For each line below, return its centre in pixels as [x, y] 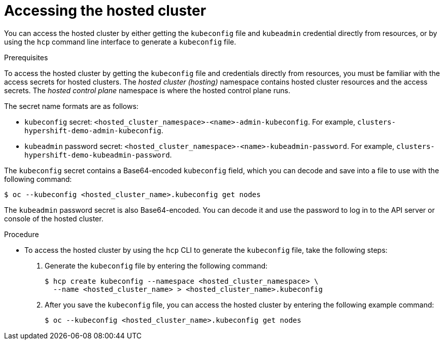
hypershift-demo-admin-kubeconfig [93, 130]
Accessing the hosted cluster [105, 11]
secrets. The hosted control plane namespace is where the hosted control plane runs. [147, 90]
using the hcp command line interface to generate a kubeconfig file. [120, 42]
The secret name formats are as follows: [71, 106]
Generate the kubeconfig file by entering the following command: [156, 265]
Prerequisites [26, 57]
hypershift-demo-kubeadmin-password [97, 155]
